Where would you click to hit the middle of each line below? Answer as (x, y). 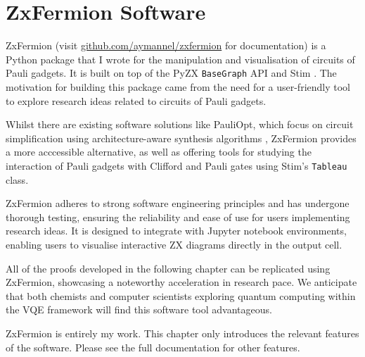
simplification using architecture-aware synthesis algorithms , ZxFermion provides (181, 138)
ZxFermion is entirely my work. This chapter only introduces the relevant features (182, 333)
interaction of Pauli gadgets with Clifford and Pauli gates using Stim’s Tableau (177, 165)
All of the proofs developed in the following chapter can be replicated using (168, 268)
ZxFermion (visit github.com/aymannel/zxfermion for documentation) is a (166, 45)
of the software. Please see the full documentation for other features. (153, 347)
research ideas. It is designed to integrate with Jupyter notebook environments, (176, 231)
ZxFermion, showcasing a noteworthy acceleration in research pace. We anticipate (181, 282)
